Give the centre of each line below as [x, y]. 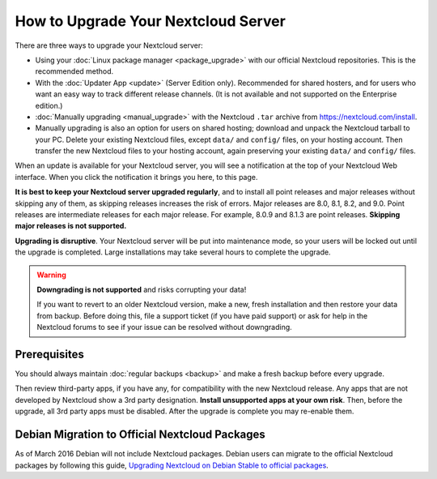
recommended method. [74, 71]
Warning [51, 275]
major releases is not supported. [71, 226]
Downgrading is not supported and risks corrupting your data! [142, 289]
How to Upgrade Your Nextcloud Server [151, 21]
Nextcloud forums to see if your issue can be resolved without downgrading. [165, 327]
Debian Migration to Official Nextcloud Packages [140, 435]
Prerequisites [49, 354]
